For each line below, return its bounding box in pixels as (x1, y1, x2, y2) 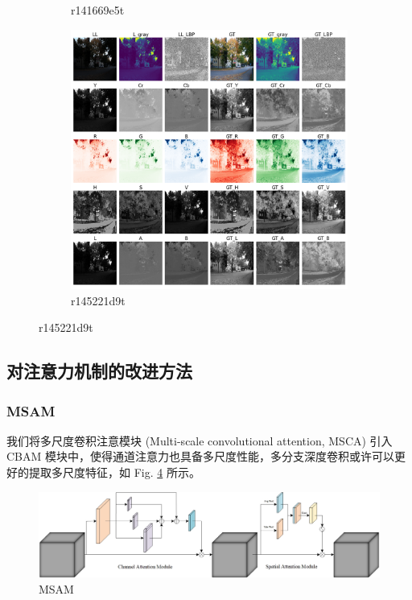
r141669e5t (71, 2, 125, 18)
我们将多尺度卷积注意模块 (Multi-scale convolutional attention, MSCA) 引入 (6, 432, 393, 449)
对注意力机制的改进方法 (6, 358, 192, 383)
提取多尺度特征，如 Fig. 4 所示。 (28, 464, 200, 481)
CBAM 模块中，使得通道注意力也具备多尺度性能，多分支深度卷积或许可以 (6, 448, 395, 465)
